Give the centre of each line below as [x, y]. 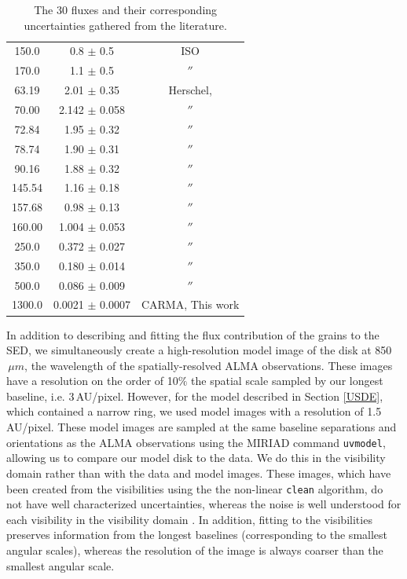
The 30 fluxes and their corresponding [126, 9]
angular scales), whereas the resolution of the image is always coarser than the [195, 550]
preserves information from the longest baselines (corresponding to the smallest [197, 535]
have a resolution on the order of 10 [92, 381]
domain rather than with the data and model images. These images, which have [199, 473]
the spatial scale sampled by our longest [287, 381]
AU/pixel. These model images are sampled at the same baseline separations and [202, 427]
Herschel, [190, 90]
